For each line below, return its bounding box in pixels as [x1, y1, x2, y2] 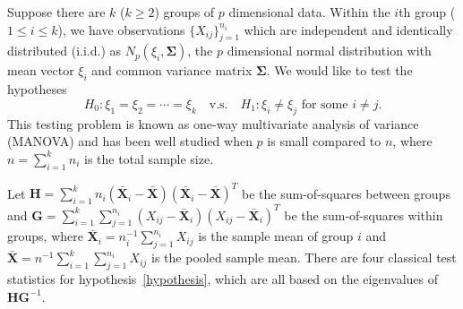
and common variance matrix [91, 61, 253, 80]
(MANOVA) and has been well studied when [7, 132, 253, 150]
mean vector [7, 61, 74, 80]
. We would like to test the [266, 61, 413, 80]
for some [301, 98, 348, 111]
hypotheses [7, 80, 67, 99]
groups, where [7, 227, 83, 245]
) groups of [154, 3, 215, 21]
